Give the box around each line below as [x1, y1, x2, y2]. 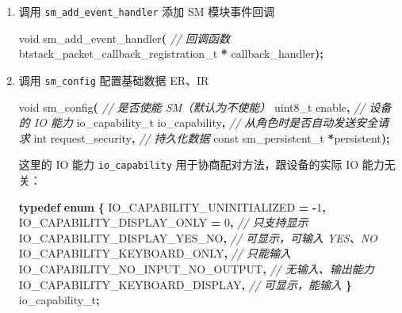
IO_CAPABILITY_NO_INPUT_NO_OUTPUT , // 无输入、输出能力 [18, 260, 374, 277]
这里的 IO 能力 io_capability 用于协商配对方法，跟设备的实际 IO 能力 [18, 156, 385, 173]
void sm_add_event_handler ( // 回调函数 [18, 29, 230, 46]
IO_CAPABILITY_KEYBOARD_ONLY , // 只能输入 [18, 245, 291, 261]
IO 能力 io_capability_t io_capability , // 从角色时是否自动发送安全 [33, 114, 378, 131]
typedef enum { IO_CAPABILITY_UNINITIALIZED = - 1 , [18, 198, 326, 215]
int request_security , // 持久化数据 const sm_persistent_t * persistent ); [33, 129, 390, 146]
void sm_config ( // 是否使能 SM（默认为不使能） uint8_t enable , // [18, 98, 366, 115]
